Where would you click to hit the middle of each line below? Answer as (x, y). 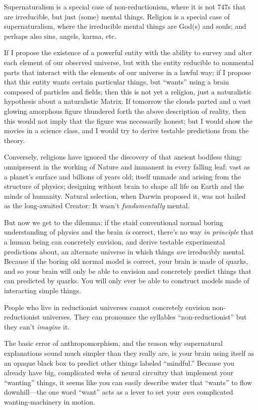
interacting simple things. (43, 290)
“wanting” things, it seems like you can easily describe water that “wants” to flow (128, 382)
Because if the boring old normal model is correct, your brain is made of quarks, (126, 261)
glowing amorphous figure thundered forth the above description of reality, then (125, 111)
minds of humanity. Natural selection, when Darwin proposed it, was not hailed (125, 196)
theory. (15, 140)
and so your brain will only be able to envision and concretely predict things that (128, 271)
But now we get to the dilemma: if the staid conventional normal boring (114, 222)
